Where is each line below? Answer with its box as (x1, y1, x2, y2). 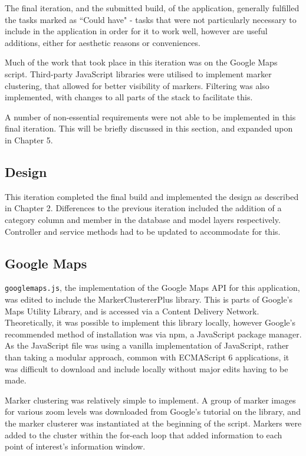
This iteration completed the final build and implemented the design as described (5, 190, 299, 202)
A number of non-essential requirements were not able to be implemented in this (5, 110, 296, 123)
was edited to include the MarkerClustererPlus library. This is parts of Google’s (5, 293, 293, 305)
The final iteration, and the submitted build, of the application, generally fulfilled (5, 2, 300, 14)
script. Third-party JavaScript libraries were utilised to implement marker (5, 67, 272, 80)
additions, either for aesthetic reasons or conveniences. (5, 36, 200, 48)
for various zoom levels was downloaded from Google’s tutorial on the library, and (5, 405, 301, 418)
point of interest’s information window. (5, 440, 146, 452)
